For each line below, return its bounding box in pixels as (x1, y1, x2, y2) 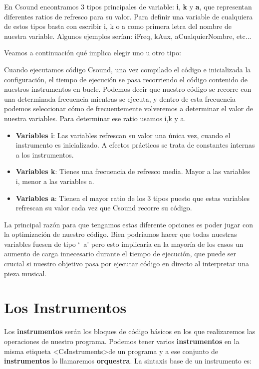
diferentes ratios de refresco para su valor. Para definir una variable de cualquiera (4, 11, 253, 21)
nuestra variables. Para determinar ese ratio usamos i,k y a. (4, 113, 186, 123)
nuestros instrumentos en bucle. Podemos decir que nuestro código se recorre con (4, 84, 252, 94)
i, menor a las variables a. (15, 176, 94, 186)
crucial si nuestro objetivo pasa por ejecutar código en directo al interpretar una (4, 258, 249, 269)
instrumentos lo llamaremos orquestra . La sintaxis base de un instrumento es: (4, 356, 252, 366)
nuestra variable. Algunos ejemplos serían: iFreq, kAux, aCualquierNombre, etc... (4, 30, 252, 41)
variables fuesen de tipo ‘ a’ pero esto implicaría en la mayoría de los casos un (4, 238, 244, 249)
